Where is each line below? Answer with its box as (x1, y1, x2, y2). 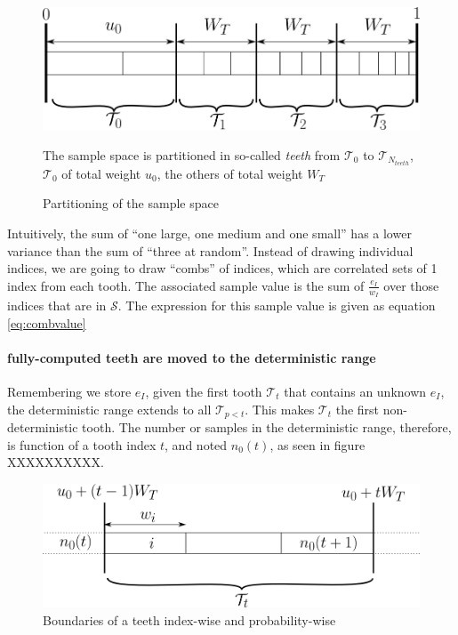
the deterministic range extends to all (7, 399, 212, 418)
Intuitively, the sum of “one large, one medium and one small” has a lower (7, 223, 412, 242)
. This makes (245, 399, 315, 418)
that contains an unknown (284, 382, 427, 400)
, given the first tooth (145, 382, 262, 400)
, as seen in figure (269, 435, 366, 454)
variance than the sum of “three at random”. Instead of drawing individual (7, 241, 414, 260)
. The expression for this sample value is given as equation (117, 295, 436, 314)
